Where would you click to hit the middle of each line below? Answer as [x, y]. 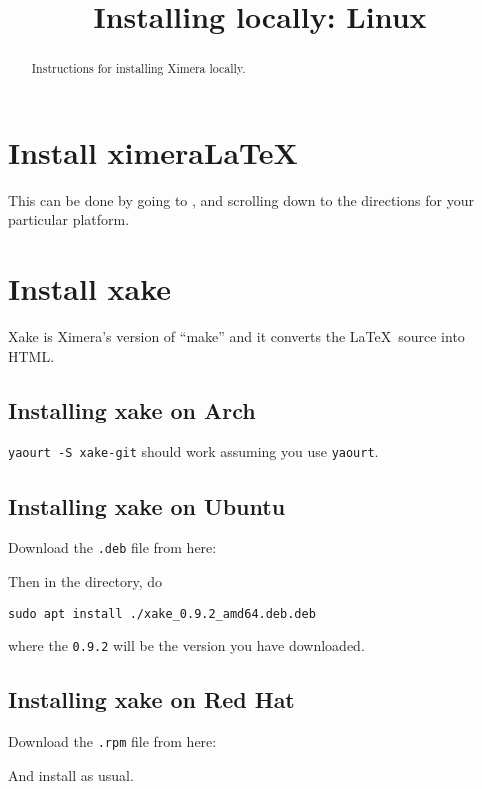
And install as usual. [71, 774]
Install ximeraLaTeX [153, 151]
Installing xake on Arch [132, 409]
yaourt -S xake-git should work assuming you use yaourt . [193, 451]
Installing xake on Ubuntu [147, 505]
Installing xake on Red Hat [151, 699]
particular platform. [69, 219]
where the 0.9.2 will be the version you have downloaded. [186, 645]
